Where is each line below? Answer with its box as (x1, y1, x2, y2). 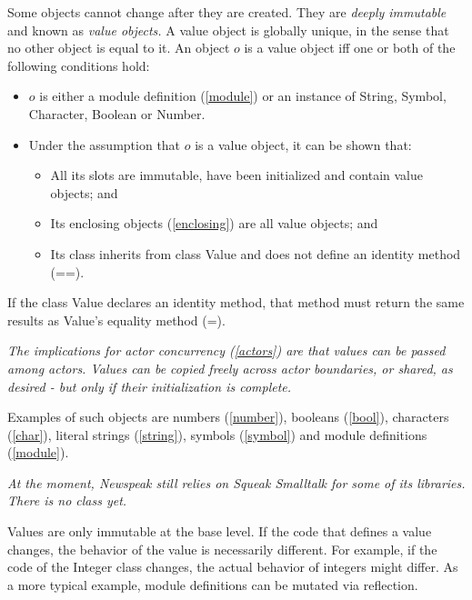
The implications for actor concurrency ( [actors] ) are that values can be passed (7, 341, 446, 360)
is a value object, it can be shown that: (195, 135, 412, 154)
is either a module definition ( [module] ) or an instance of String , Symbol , (39, 86, 447, 105)
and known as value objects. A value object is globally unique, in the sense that (7, 20, 449, 39)
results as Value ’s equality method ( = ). (7, 310, 226, 329)
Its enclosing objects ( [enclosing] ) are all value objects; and (50, 214, 378, 233)
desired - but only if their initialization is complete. (7, 376, 292, 395)
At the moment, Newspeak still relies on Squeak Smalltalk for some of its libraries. (7, 473, 466, 492)
